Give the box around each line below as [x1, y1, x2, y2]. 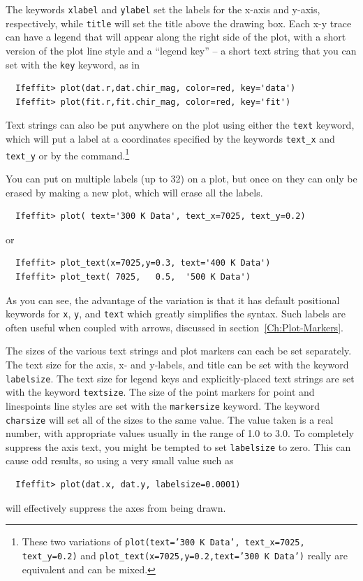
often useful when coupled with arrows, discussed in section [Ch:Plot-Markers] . [6, 320, 343, 334]
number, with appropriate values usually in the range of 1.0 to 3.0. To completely [6, 426, 354, 440]
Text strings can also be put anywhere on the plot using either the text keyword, [6, 117, 355, 132]
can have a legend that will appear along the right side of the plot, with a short [6, 29, 346, 44]
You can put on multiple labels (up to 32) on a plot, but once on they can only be [6, 171, 357, 185]
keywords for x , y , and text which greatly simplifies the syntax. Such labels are [6, 306, 346, 321]
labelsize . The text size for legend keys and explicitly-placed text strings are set [6, 371, 355, 385]
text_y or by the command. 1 [6, 145, 130, 162]
